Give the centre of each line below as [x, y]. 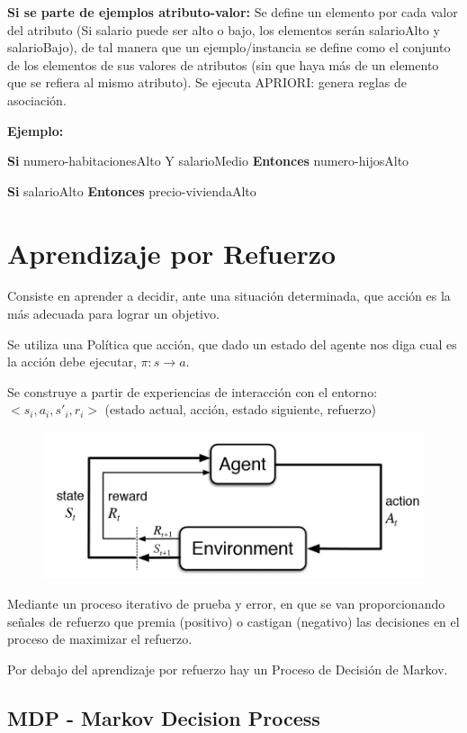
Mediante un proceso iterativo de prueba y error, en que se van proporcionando [226, 604]
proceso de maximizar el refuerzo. [100, 639]
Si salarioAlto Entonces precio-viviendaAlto [132, 190]
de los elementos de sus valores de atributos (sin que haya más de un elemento [223, 64]
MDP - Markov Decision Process [164, 717]
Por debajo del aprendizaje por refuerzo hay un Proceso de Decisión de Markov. [228, 669]
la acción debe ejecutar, [72, 362]
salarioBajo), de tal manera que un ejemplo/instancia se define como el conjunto [229, 47]
